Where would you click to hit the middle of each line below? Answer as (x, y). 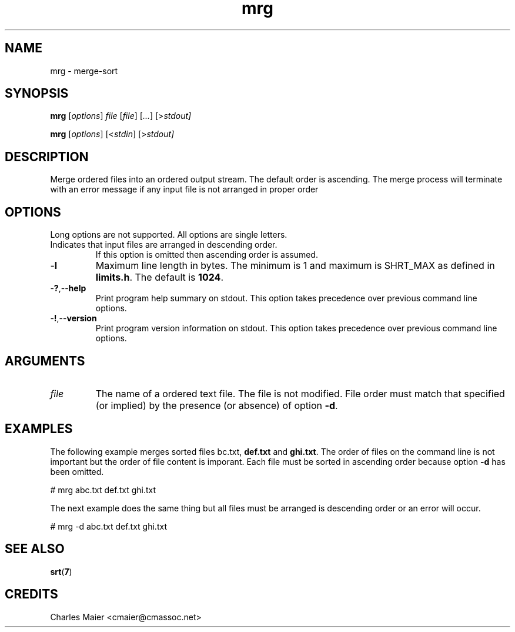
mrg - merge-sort (84, 71)
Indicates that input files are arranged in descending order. (164, 245)
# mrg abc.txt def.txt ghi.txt (103, 490)
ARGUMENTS (45, 361)
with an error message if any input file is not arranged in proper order (184, 189)
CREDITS (31, 594)
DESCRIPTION (47, 157)
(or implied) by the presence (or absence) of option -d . (217, 405)
